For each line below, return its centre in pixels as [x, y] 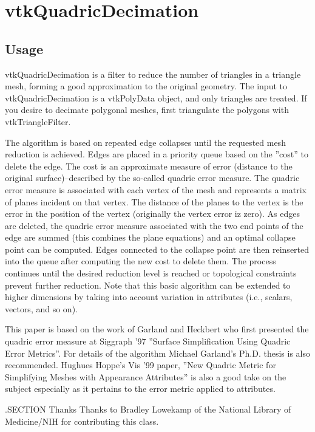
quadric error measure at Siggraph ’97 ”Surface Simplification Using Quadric [148, 341]
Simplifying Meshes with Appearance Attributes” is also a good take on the [146, 376]
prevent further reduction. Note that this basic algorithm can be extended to [148, 285]
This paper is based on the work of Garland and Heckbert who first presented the [157, 329]
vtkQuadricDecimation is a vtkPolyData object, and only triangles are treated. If [156, 98]
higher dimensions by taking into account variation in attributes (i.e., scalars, [149, 297]
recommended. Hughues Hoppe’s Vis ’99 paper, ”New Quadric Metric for [141, 365]
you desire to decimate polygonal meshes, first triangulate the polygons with [147, 110]
